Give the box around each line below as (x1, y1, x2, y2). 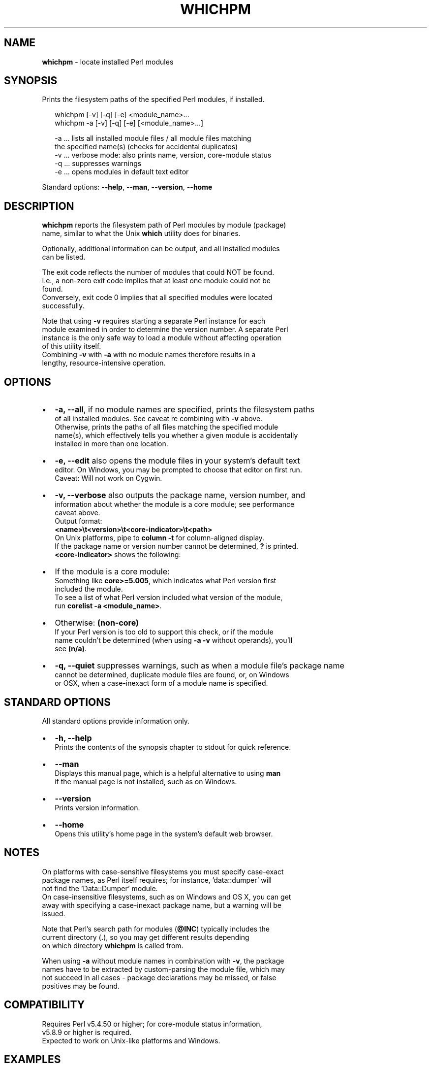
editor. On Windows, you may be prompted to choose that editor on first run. (55, 466, 302, 474)
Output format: (55, 517, 102, 526)
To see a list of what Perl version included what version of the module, (55, 593, 283, 602)
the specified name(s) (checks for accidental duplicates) (55, 142, 238, 151)
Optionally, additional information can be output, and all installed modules (42, 244, 280, 253)
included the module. (55, 585, 123, 594)
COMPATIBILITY (4, 999, 85, 1011)
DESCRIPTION (4, 200, 74, 212)
